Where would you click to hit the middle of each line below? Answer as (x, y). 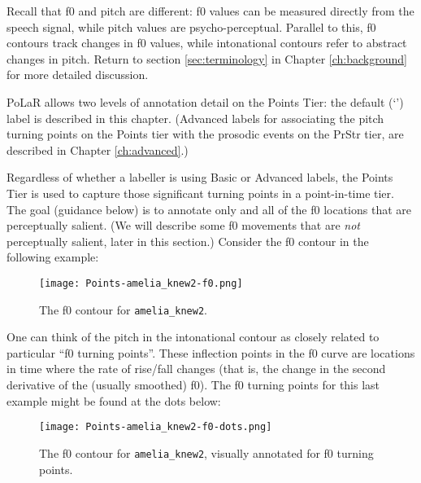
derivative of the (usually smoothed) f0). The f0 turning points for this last (193, 384)
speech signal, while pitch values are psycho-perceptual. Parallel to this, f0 (191, 26)
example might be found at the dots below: (114, 400)
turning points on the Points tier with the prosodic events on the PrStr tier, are (205, 134)
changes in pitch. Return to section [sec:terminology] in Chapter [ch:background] (207, 58)
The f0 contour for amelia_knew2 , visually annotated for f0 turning (206, 452)
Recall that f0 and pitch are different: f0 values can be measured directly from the (210, 11)
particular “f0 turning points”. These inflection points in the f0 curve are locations (211, 352)
